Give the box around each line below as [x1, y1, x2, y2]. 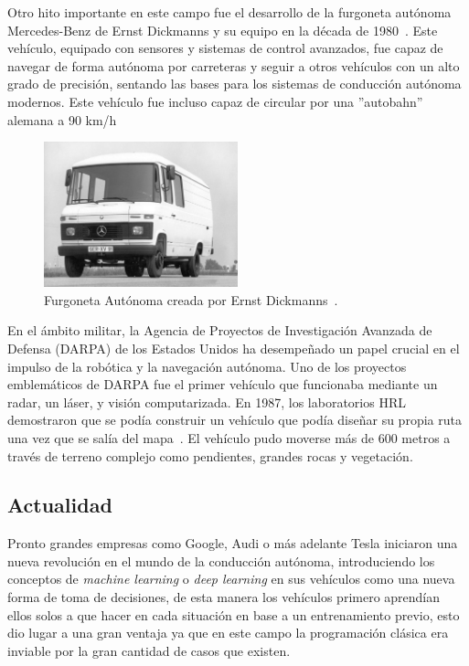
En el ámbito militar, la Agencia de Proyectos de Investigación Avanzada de [7, 321, 432, 340]
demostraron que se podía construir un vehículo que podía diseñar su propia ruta [7, 410, 462, 429]
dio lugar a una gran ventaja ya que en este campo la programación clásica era [7, 623, 449, 642]
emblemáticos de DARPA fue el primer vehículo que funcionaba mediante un [7, 375, 438, 394]
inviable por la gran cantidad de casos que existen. [7, 640, 291, 660]
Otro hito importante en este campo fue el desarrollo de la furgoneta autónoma [7, 3, 452, 21]
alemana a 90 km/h [7, 110, 117, 129]
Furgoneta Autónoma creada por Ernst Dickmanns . [44, 290, 338, 309]
